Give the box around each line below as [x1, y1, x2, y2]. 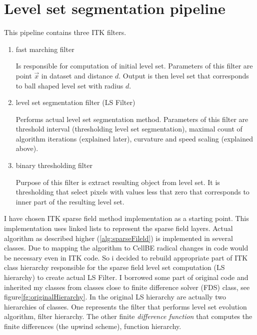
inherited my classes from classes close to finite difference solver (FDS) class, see [4, 281, 250, 292]
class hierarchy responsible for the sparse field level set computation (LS [4, 262, 225, 272]
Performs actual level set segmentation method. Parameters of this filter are [15, 113, 248, 124]
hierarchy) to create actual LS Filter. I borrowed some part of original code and [4, 272, 248, 282]
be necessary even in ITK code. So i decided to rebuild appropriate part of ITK [4, 252, 248, 262]
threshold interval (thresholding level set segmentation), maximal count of [15, 123, 242, 134]
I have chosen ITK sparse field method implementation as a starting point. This [4, 213, 249, 223]
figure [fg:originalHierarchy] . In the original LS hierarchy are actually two [4, 291, 226, 302]
